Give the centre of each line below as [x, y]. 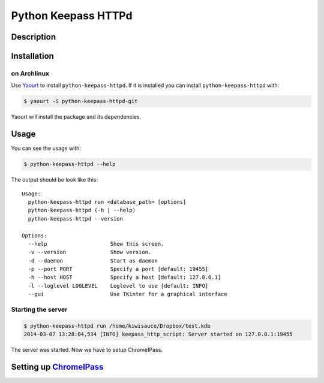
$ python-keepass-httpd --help [70, 164]
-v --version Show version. [90, 252]
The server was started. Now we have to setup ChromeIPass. [87, 350]
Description [34, 37]
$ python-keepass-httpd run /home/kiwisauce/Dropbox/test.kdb [117, 326]
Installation [32, 56]
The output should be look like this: [55, 180]
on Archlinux [30, 73]
